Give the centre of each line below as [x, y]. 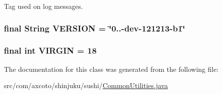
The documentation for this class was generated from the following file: [111, 69]
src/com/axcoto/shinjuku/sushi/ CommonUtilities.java [86, 85]
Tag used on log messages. [44, 6]
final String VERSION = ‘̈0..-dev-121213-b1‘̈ [95, 28]
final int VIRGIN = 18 [50, 50]
